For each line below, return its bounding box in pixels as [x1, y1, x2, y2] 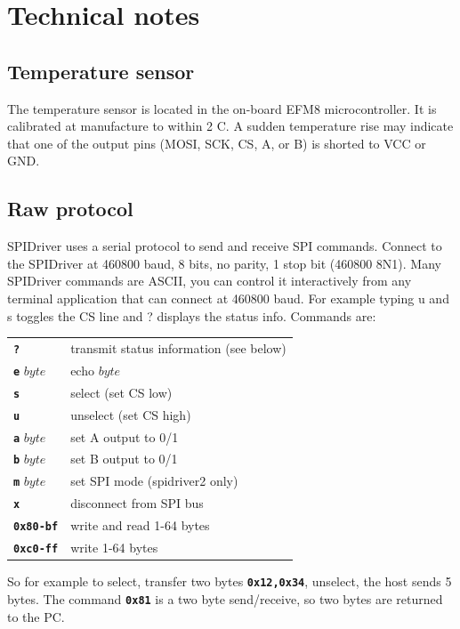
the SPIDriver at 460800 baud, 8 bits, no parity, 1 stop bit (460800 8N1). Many [7, 254, 441, 272]
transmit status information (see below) [70, 338, 286, 357]
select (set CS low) [70, 383, 173, 401]
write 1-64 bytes [70, 538, 158, 557]
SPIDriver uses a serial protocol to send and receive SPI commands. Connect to [7, 237, 442, 255]
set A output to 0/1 [70, 427, 179, 446]
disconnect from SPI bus [70, 494, 204, 512]
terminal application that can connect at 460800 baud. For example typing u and [7, 288, 449, 307]
